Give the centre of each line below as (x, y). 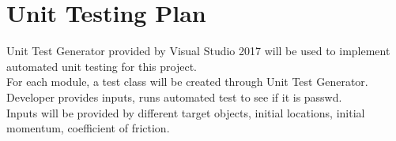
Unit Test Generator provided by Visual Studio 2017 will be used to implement (198, 51)
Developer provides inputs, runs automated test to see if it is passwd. (174, 96)
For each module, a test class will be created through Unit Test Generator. (187, 82)
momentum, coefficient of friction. (88, 128)
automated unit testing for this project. (102, 66)
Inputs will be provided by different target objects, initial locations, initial (186, 112)
